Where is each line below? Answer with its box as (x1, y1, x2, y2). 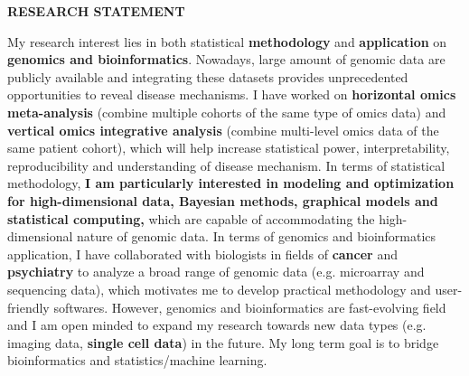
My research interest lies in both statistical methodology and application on (7, 32, 447, 51)
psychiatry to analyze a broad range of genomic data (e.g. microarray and (7, 262, 425, 281)
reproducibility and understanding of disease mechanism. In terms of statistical (7, 155, 446, 174)
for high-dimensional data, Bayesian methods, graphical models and (7, 191, 438, 210)
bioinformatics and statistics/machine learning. (7, 351, 267, 370)
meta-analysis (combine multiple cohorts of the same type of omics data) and (7, 102, 446, 121)
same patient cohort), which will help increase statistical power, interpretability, (7, 138, 450, 157)
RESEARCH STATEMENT (7, 2, 185, 20)
